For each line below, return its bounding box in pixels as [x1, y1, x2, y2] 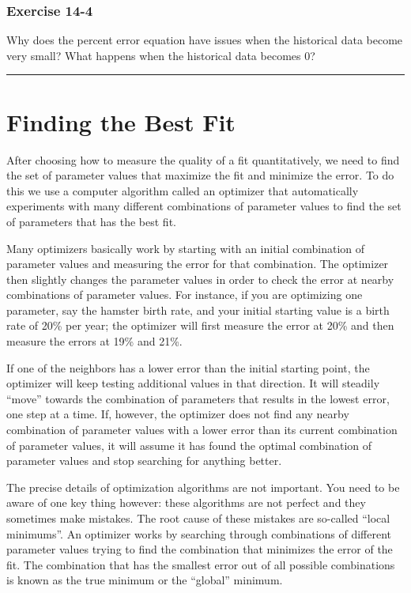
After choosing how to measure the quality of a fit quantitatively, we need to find [6, 151, 400, 168]
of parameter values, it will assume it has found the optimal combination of [6, 436, 371, 453]
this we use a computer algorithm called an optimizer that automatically [6, 182, 359, 198]
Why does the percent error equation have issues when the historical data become [6, 32, 403, 48]
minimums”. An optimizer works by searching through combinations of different [6, 525, 392, 542]
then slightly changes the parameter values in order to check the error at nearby [6, 270, 394, 287]
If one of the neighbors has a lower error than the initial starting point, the [6, 359, 370, 376]
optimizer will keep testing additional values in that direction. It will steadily [6, 375, 380, 391]
